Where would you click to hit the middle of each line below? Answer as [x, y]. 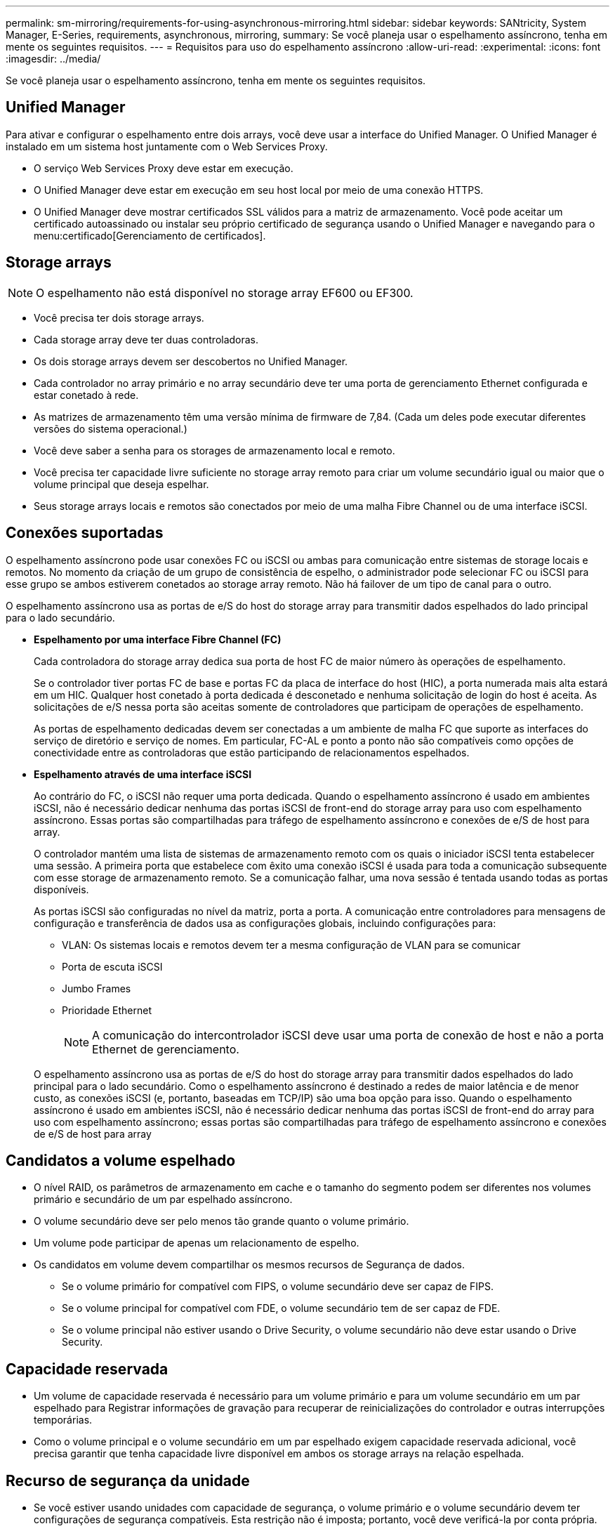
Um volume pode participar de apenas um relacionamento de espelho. [197, 1243]
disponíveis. [61, 889]
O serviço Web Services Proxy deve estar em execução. [164, 168]
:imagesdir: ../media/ [53, 59]
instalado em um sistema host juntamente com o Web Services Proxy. [167, 146]
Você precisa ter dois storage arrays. [119, 317]
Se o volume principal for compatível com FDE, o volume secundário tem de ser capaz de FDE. [281, 1308]
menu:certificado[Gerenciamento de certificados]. [150, 235]
